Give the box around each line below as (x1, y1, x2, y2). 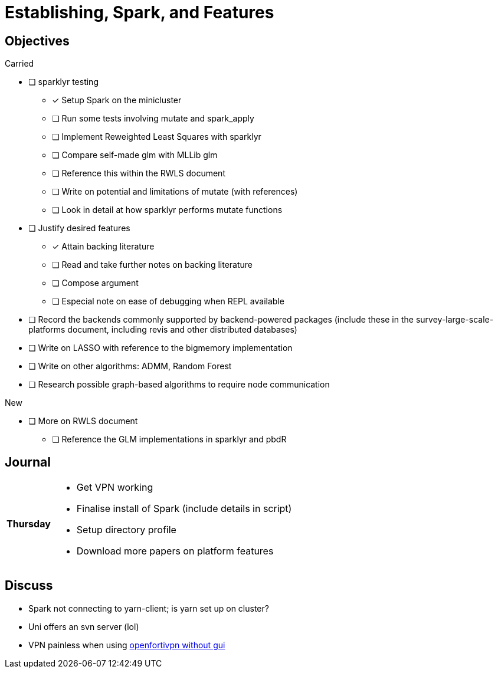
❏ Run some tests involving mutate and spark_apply (52, 113, 254, 124)
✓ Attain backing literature (52, 241, 155, 252)
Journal (5, 454, 51, 470)
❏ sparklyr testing (28, 77, 99, 87)
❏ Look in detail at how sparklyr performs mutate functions (52, 205, 283, 215)
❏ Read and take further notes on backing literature (52, 260, 253, 270)
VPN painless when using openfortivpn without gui (28, 639, 225, 650)
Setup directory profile (76, 524, 176, 536)
